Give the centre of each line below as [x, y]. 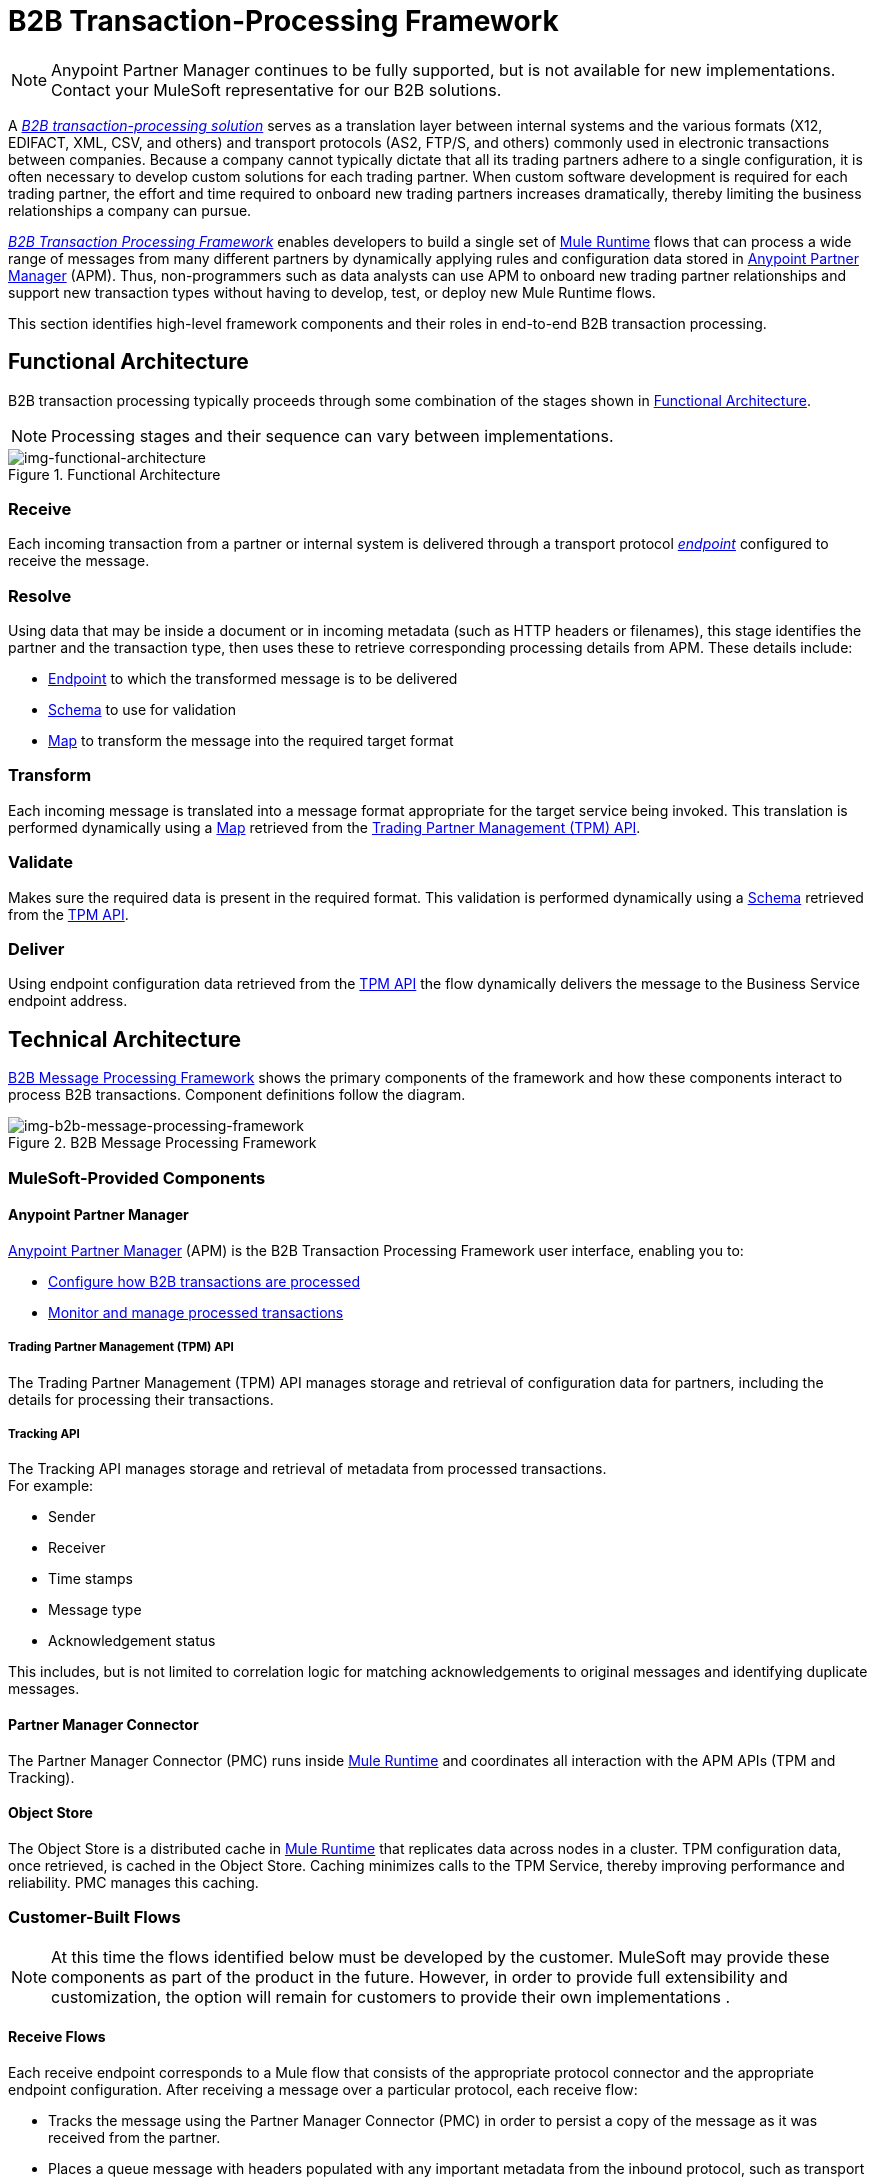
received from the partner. [134, 2137]
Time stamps [90, 1579]
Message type [95, 1610]
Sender [72, 1517]
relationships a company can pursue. [130, 210]
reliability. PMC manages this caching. [133, 1882]
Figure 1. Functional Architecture [114, 474]
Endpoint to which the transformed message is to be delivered [253, 679]
